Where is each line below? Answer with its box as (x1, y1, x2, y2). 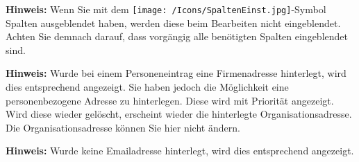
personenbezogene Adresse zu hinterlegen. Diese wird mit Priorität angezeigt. (6, 93, 334, 107)
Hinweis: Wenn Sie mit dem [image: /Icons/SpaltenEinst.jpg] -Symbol (6, 2, 326, 16)
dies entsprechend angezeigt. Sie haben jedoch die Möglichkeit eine (6, 80, 289, 94)
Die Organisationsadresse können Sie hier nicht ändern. (6, 120, 240, 134)
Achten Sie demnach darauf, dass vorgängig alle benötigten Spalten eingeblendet (6, 29, 348, 44)
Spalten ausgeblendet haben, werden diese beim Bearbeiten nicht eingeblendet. (6, 15, 341, 30)
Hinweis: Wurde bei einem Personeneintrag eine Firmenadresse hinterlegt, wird (6, 66, 347, 80)
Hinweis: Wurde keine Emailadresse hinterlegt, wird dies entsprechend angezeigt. (6, 143, 354, 158)
